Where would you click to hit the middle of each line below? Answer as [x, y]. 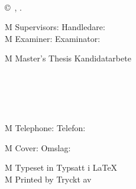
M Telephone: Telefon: [45, 127]
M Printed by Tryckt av [48, 179]
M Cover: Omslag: [38, 147]
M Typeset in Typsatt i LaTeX [61, 167]
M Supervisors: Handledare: [55, 27]
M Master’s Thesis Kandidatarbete [68, 58]
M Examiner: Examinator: [53, 38]
